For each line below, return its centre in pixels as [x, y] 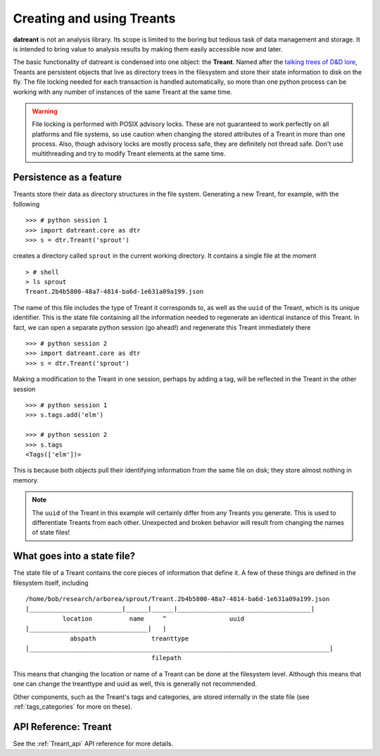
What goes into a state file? [74, 556]
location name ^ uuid [153, 619]
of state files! [51, 533]
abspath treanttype [129, 638]
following [26, 204]
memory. [26, 480]
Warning [45, 111]
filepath [167, 658]
